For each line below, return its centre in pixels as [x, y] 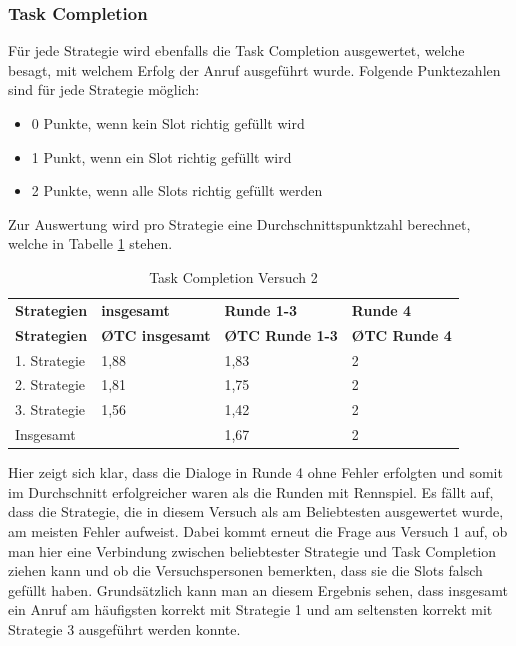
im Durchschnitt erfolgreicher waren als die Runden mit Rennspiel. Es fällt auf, [251, 491]
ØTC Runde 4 [401, 334]
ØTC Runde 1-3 [281, 334]
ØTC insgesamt [156, 334]
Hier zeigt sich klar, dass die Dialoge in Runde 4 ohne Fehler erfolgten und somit [255, 472]
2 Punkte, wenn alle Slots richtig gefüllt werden [177, 190]
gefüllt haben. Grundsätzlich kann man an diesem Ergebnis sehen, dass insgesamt [258, 589]
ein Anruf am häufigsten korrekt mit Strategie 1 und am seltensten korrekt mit [250, 609]
